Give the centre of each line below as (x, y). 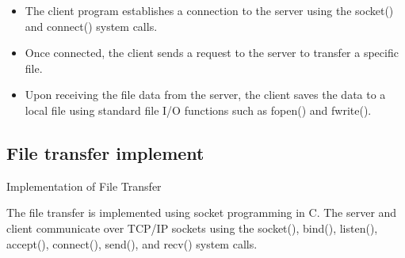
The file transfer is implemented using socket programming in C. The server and (202, 212)
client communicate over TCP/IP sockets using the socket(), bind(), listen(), (192, 228)
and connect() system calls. (91, 26)
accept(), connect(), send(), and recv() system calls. (132, 243)
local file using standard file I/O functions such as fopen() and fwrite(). (198, 110)
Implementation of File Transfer (84, 186)
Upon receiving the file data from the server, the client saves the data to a (205, 95)
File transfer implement (105, 152)
